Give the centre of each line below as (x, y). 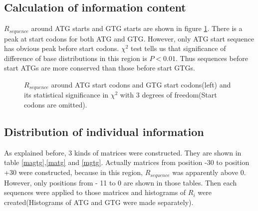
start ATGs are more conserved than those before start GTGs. (100, 68)
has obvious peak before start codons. (62, 48)
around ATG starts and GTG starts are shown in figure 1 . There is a (137, 28)
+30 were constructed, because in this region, (73, 172)
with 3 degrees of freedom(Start (168, 95)
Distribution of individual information (104, 132)
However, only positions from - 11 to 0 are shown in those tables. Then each (121, 182)
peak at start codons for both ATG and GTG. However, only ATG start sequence (129, 38)
